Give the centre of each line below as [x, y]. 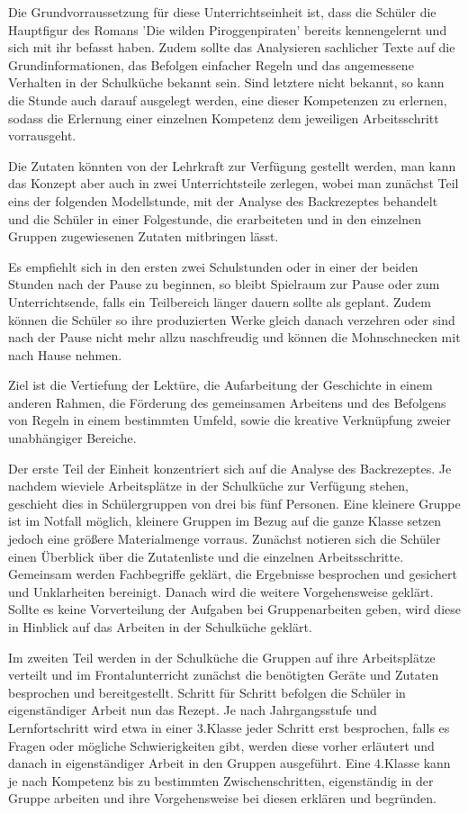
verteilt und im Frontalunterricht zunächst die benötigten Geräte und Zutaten [224, 675]
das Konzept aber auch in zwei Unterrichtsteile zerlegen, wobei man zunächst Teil [234, 183]
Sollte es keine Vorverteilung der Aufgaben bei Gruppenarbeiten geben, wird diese [234, 609]
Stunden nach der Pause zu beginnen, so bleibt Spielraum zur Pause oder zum [224, 284]
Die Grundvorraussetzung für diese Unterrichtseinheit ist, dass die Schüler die [222, 12]
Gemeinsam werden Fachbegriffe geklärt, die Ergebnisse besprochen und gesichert [233, 574]
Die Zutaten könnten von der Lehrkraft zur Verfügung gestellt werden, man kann [232, 165]
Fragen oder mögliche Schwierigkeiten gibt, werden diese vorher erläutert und [221, 745]
